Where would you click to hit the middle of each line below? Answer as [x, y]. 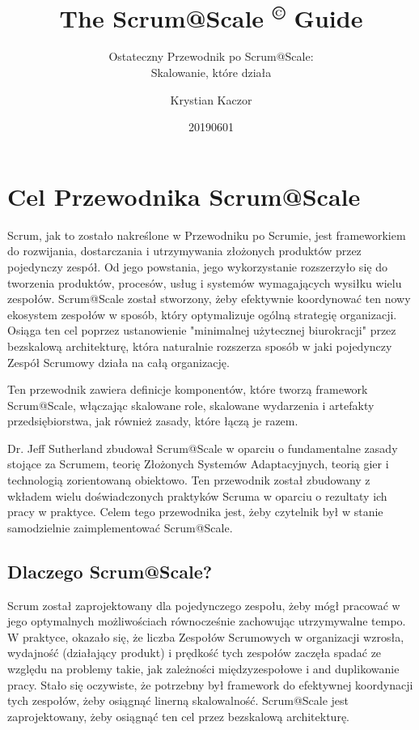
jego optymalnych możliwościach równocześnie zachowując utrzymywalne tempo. [207, 621]
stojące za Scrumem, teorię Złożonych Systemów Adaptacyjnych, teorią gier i [198, 464]
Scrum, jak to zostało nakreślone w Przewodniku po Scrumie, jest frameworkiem [207, 235]
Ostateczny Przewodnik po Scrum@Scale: [211, 56]
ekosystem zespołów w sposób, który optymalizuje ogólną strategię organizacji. [202, 314]
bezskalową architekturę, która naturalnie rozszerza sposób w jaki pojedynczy [200, 346]
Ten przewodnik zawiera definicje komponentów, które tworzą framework [188, 389]
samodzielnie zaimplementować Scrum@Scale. [120, 527]
